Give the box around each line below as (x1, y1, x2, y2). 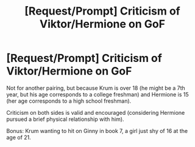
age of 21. (6, 134, 32, 141)
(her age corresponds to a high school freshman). (6, 97, 132, 104)
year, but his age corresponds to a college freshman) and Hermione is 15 (6, 91, 189, 98)
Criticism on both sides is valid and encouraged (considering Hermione (6, 109, 185, 116)
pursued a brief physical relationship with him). (6, 115, 124, 123)
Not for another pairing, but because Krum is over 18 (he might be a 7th (6, 84, 186, 92)
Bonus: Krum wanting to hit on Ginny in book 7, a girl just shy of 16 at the (6, 127, 188, 134)
